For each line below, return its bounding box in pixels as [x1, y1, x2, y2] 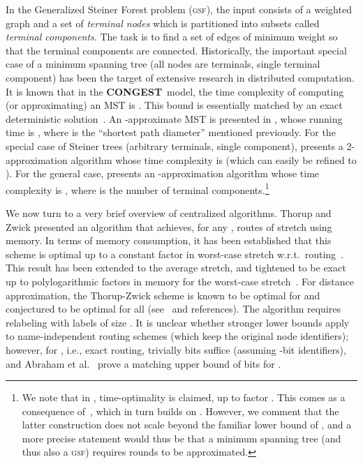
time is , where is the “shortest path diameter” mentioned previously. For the [6, 125, 336, 140]
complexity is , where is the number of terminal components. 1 [6, 180, 269, 197]
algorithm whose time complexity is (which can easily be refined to [71, 152, 357, 167]
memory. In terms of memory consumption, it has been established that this [6, 233, 332, 248]
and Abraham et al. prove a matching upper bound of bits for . [6, 356, 281, 371]
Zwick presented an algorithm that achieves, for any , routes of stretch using [6, 219, 332, 234]
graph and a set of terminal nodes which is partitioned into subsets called [6, 15, 320, 30]
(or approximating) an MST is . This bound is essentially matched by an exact [6, 98, 343, 112]
